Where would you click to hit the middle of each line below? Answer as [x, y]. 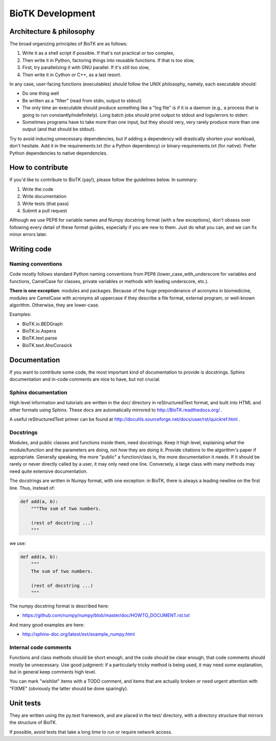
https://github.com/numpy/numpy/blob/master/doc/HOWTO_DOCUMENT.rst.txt [106, 615]
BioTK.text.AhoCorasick [47, 345]
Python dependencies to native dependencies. [59, 153]
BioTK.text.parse [40, 338]
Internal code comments [40, 647]
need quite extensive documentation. [49, 471]
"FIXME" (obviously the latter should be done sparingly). [69, 688]
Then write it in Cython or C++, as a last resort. [72, 75]
